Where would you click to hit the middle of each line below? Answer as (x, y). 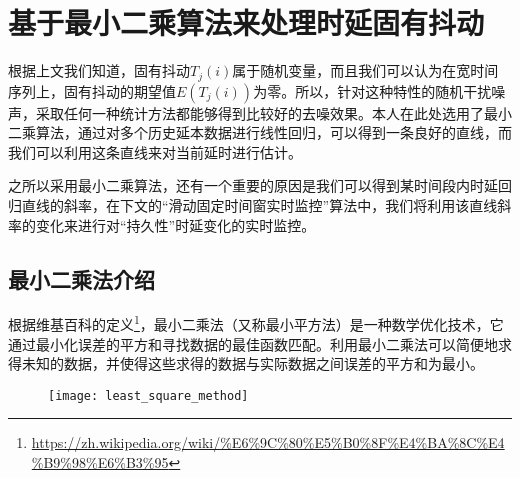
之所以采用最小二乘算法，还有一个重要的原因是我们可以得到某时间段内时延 (253, 185)
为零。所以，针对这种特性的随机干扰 (372, 90)
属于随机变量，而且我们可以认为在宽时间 (365, 70)
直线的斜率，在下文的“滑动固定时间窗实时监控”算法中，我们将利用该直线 (259, 204)
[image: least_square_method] (148, 395)
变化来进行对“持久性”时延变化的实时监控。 (175, 224)
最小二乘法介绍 (81, 278)
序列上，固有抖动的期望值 (92, 90)
